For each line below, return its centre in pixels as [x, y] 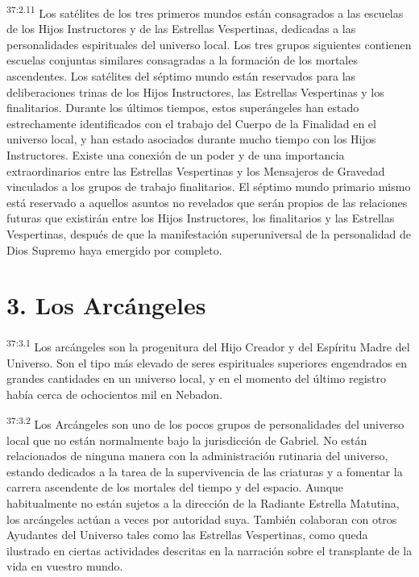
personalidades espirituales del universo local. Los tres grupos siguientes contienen [209, 44]
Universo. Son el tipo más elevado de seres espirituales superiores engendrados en [207, 362]
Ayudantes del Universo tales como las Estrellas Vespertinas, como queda [187, 535]
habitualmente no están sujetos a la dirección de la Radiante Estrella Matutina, [203, 502]
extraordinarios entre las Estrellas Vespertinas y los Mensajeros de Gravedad [196, 170]
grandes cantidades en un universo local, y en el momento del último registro [197, 378]
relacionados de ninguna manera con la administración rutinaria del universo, [197, 456]
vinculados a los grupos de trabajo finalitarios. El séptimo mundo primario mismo [209, 187]
